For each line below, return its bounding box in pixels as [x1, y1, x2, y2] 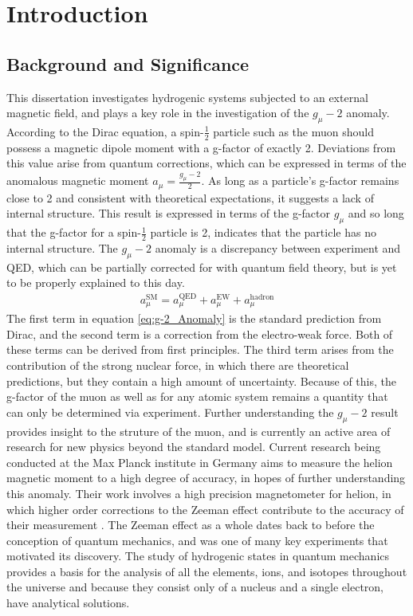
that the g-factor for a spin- [6, 224, 141, 241]
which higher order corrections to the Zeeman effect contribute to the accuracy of [6, 500, 404, 517]
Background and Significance [6, 51, 250, 76]
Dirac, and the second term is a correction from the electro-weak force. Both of [6, 325, 393, 342]
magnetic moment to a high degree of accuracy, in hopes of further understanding [6, 469, 406, 486]
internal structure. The [6, 239, 118, 256]
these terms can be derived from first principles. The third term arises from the [6, 341, 394, 358]
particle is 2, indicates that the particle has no [150, 224, 376, 241]
